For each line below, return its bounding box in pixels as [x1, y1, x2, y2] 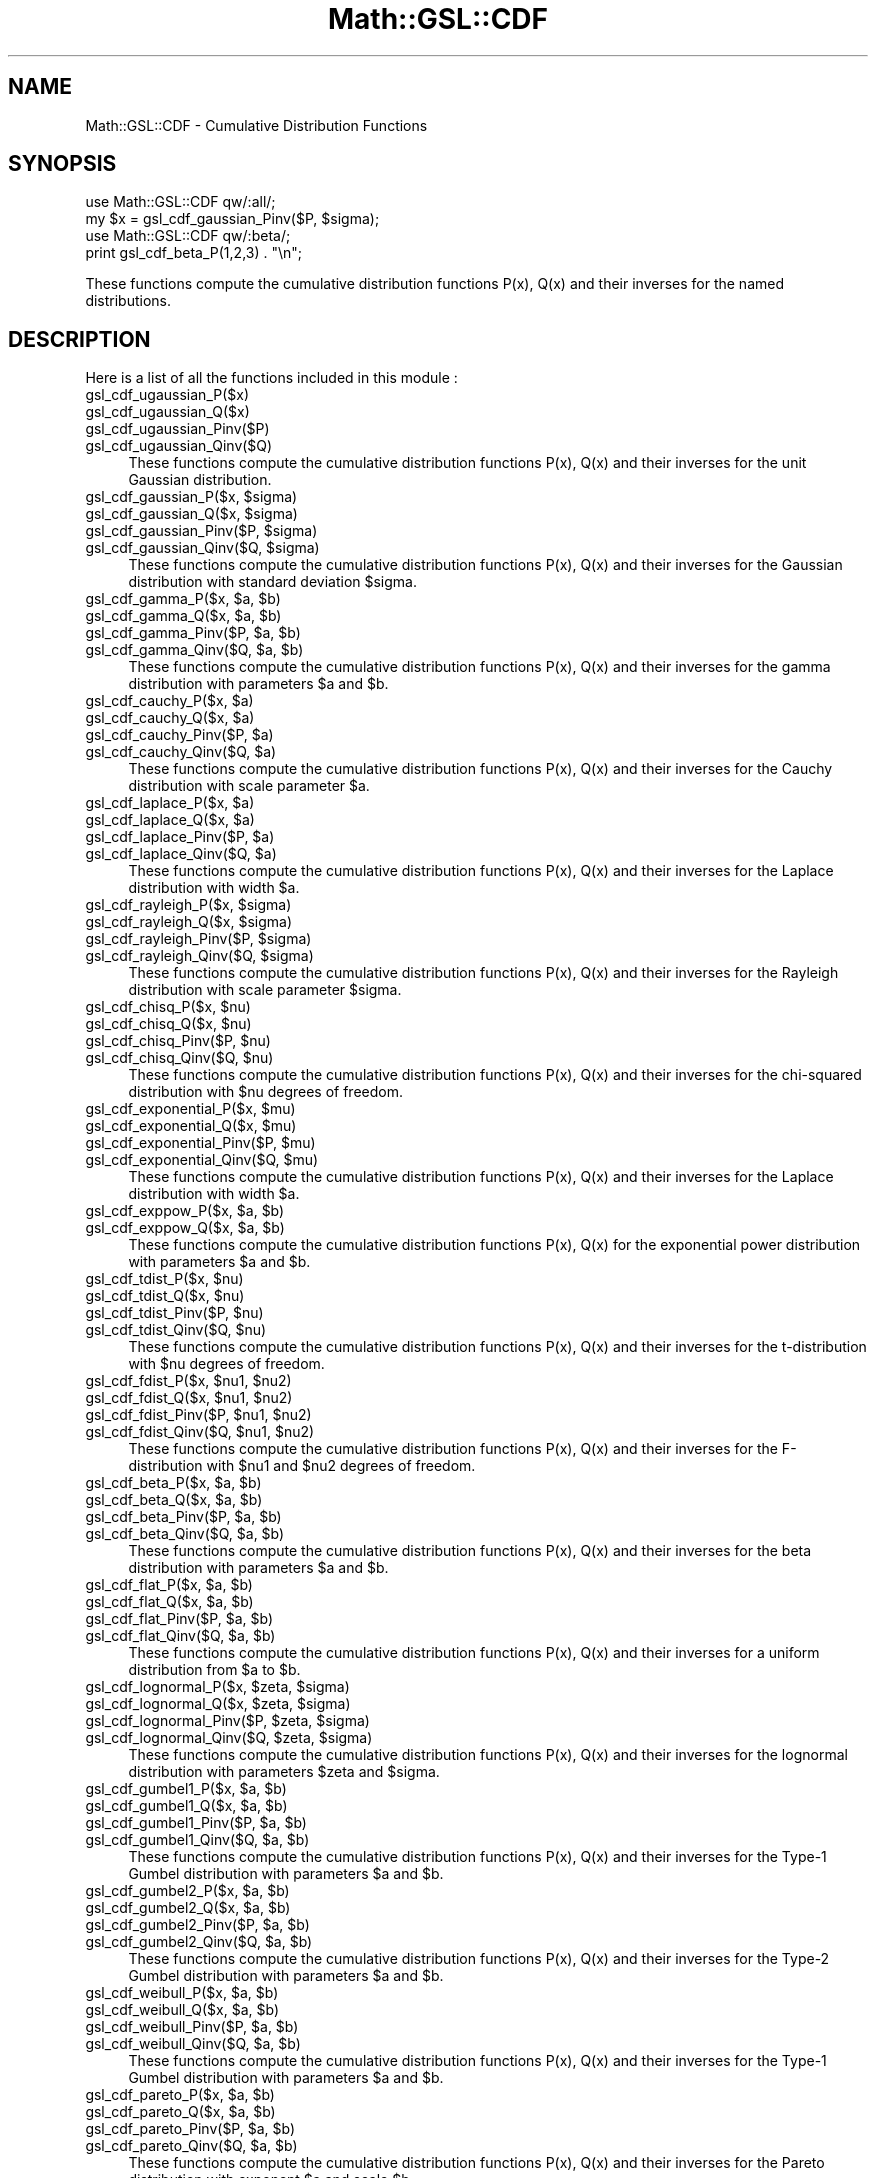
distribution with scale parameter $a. [128, 777, 370, 795]
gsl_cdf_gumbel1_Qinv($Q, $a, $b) [85, 1831, 310, 1849]
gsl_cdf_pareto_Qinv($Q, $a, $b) [85, 2137, 298, 2155]
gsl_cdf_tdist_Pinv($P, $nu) [85, 1304, 264, 1322]
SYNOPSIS [8, 151, 117, 177]
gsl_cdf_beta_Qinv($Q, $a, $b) [85, 1525, 285, 1543]
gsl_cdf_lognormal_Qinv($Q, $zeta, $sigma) [85, 1729, 373, 1747]
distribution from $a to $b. [128, 1661, 301, 1679]
